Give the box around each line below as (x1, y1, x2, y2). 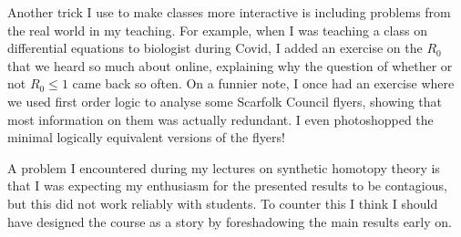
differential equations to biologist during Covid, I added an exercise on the (7, 38, 423, 57)
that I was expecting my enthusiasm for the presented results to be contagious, (7, 176, 447, 195)
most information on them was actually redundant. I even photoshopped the (7, 109, 434, 129)
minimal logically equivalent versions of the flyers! (7, 128, 285, 147)
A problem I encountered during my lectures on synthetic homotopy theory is (7, 158, 440, 177)
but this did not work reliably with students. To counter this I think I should (7, 193, 438, 212)
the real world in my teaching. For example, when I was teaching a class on (7, 20, 427, 39)
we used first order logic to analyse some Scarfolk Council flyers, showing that (7, 91, 443, 110)
